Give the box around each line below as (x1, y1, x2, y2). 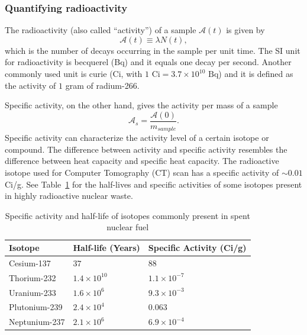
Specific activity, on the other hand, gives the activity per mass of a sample (5, 99, 278, 111)
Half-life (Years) (73, 241, 140, 254)
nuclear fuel (106, 221, 149, 233)
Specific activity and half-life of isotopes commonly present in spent (5, 209, 250, 221)
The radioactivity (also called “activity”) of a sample (5, 24, 196, 36)
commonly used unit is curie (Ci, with (5, 67, 143, 79)
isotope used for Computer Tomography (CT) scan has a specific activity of (5, 166, 279, 179)
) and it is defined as (218, 67, 293, 79)
